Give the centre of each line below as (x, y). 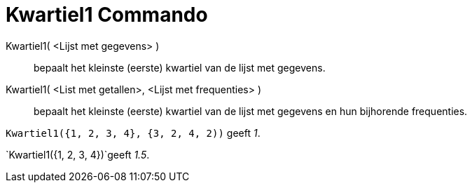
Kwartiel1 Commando (107, 15)
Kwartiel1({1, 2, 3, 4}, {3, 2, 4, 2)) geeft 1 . (133, 133)
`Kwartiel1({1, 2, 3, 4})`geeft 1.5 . (78, 154)
